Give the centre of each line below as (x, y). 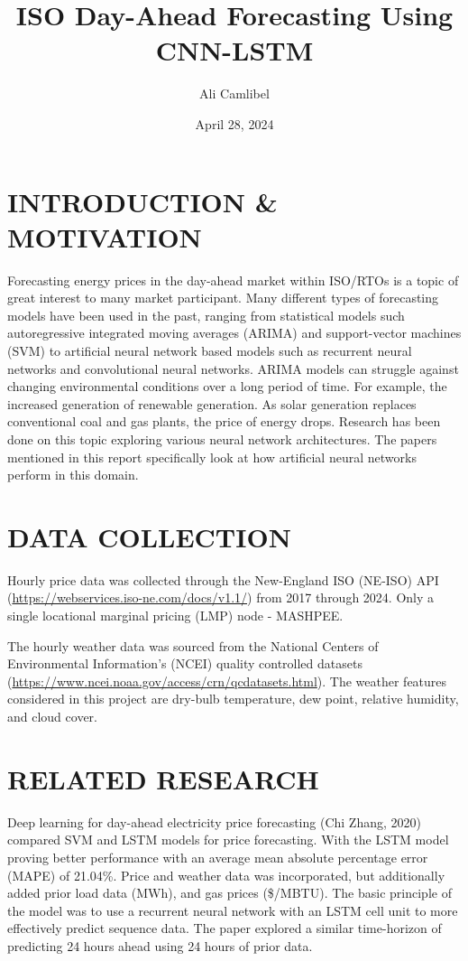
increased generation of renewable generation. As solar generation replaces (212, 403)
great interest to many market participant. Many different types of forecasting (223, 298)
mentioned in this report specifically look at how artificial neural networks (212, 457)
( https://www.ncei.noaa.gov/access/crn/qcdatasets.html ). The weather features (227, 681)
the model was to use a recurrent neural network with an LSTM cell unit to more (233, 910)
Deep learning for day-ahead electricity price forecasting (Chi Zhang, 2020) (214, 821)
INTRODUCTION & (142, 201)
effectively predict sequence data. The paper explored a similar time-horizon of (225, 928)
